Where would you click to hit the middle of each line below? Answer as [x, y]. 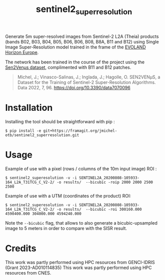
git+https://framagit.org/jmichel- [80, 131]
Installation [29, 108]
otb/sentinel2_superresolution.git [42, 135]
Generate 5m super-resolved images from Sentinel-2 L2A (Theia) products [82, 36]
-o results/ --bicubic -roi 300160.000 [99, 209]
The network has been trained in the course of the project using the [75, 62]
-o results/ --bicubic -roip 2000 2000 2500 [105, 182]
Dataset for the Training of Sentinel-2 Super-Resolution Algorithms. [86, 82]
